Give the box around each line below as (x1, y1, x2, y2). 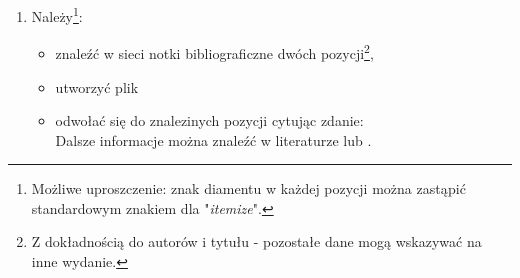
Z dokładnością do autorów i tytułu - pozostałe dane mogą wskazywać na (31, 231, 482, 252)
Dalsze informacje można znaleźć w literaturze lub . (55, 129, 372, 150)
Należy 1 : (31, 3, 83, 26)
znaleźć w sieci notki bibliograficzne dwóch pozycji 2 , (55, 40, 374, 63)
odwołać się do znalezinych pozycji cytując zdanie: (55, 110, 364, 131)
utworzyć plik (55, 76, 139, 97)
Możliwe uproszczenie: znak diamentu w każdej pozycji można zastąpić (31, 178, 466, 199)
